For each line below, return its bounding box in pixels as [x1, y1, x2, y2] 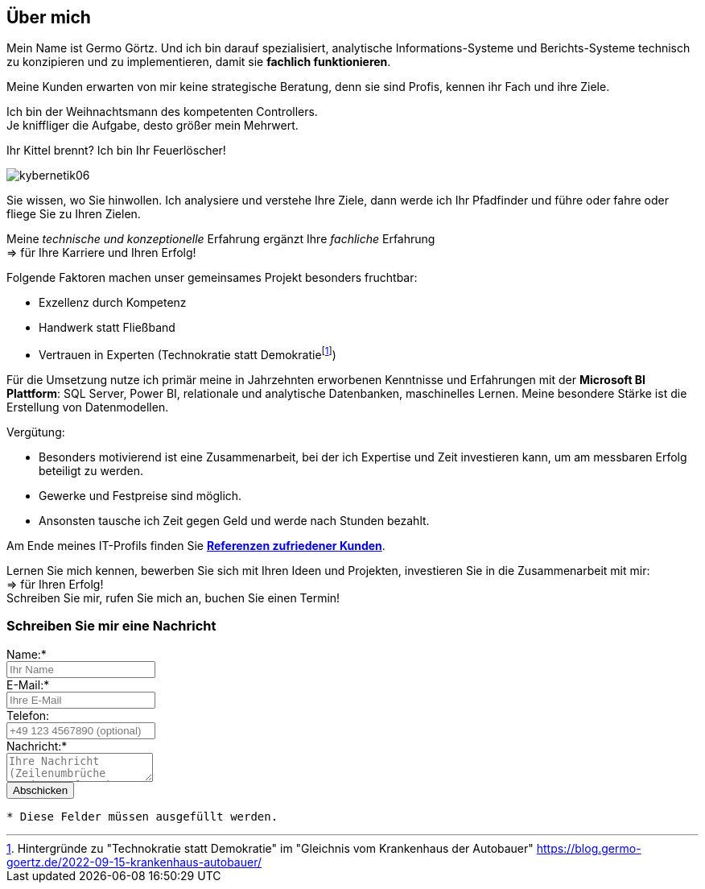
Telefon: [6, 708, 50, 722]
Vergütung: [6, 425, 65, 440]
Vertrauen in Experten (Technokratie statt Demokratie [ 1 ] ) [39, 345, 336, 362]
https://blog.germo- [536, 841, 641, 855]
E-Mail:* [6, 677, 50, 692]
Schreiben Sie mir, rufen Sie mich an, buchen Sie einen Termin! [6, 591, 340, 606]
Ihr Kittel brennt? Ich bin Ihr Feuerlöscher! [6, 143, 226, 158]
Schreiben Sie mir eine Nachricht [6, 618, 216, 635]
